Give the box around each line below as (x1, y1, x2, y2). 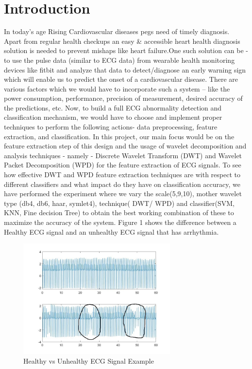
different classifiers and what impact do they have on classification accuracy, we (4, 179, 240, 189)
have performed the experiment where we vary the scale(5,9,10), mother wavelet (4, 188, 242, 199)
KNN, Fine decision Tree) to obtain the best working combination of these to (4, 207, 234, 218)
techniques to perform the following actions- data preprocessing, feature (4, 122, 218, 132)
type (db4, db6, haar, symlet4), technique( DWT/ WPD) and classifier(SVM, (4, 198, 235, 208)
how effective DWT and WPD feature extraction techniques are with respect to (4, 169, 240, 180)
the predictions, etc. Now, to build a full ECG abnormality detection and (4, 102, 222, 112)
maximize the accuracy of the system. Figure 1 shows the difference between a (4, 217, 236, 227)
